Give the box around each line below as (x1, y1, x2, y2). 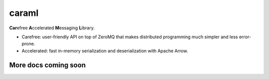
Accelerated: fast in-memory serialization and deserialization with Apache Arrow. (21, 48, 188, 54)
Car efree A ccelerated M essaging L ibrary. (9, 25, 95, 31)
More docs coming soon (9, 61, 86, 69)
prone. (21, 41, 35, 47)
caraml (9, 7, 39, 18)
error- (239, 34, 252, 40)
